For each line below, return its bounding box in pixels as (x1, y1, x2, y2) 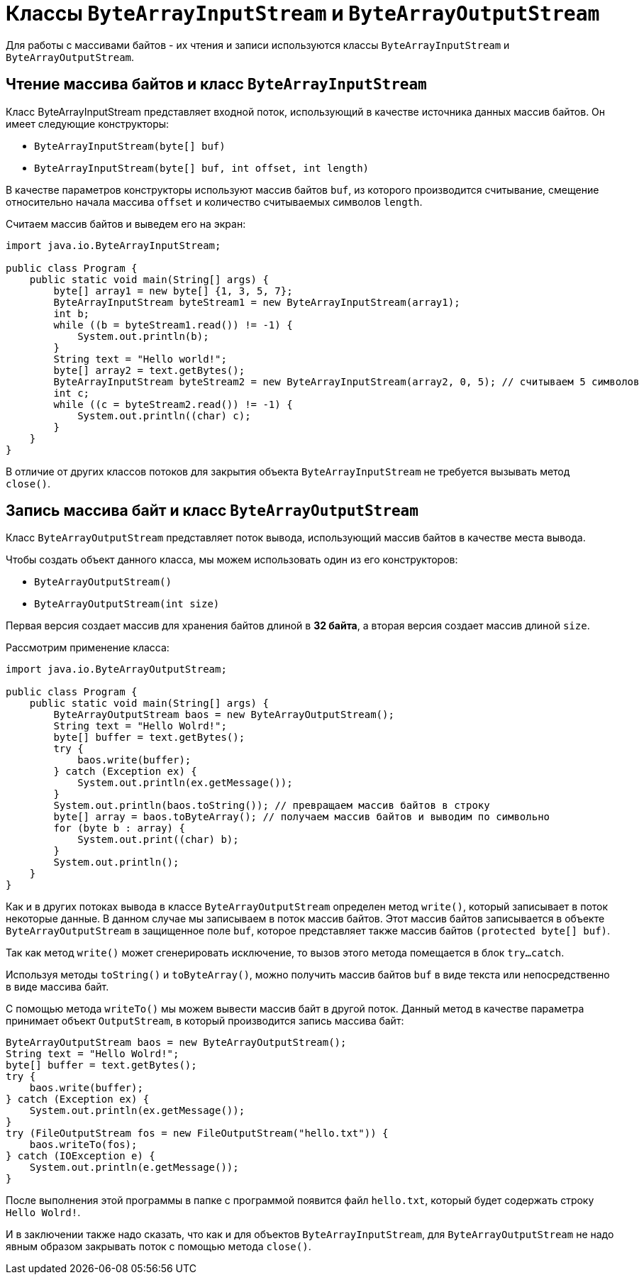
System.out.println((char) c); (77, 409, 251, 421)
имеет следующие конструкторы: (6, 117, 170, 130)
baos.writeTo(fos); (29, 1139, 138, 1151)
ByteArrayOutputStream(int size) (34, 598, 220, 610)
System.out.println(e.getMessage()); (29, 1162, 239, 1174)
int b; (53, 307, 90, 319)
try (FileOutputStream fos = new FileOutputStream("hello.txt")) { (6, 1127, 389, 1140)
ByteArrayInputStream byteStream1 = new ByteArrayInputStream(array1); (53, 296, 460, 308)
